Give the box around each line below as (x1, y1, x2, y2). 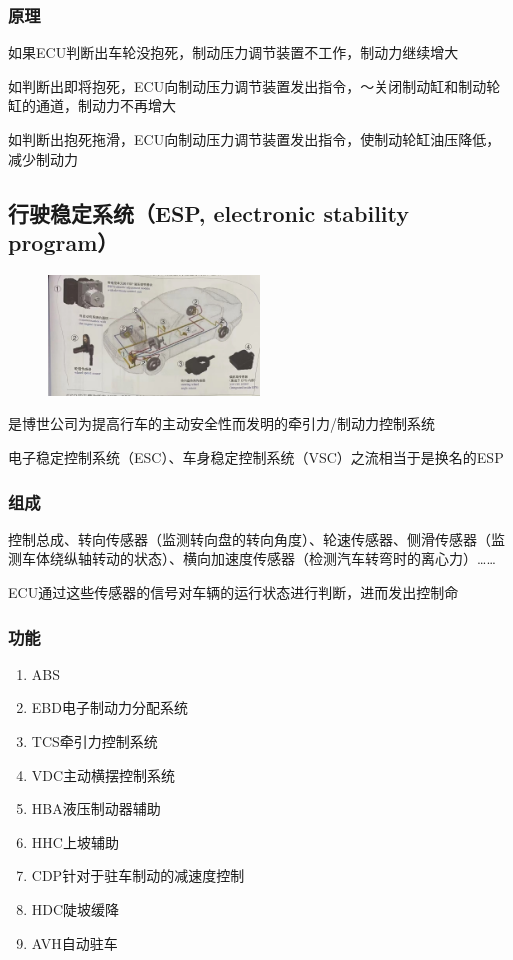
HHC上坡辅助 (31, 831, 119, 852)
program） (8, 226, 119, 257)
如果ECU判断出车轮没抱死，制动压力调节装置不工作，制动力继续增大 (8, 42, 459, 63)
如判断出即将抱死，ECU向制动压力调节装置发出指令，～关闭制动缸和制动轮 (8, 75, 501, 96)
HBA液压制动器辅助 (31, 798, 161, 819)
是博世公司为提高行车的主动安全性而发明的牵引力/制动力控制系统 (8, 413, 435, 434)
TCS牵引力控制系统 (31, 731, 158, 752)
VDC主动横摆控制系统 (31, 764, 176, 785)
